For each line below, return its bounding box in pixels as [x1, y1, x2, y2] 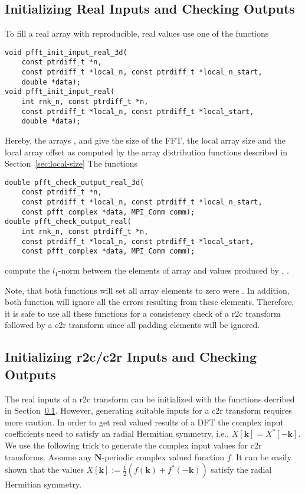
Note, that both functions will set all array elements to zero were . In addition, [5, 284, 290, 296]
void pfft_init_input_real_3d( [5, 48, 127, 57]
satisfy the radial [211, 463, 272, 476]
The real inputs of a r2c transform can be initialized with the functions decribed [5, 392, 295, 405]
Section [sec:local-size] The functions [5, 157, 138, 170]
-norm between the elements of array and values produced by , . [58, 264, 289, 277]
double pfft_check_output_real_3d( [5, 178, 145, 187]
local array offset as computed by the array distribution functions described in [5, 145, 287, 158]
